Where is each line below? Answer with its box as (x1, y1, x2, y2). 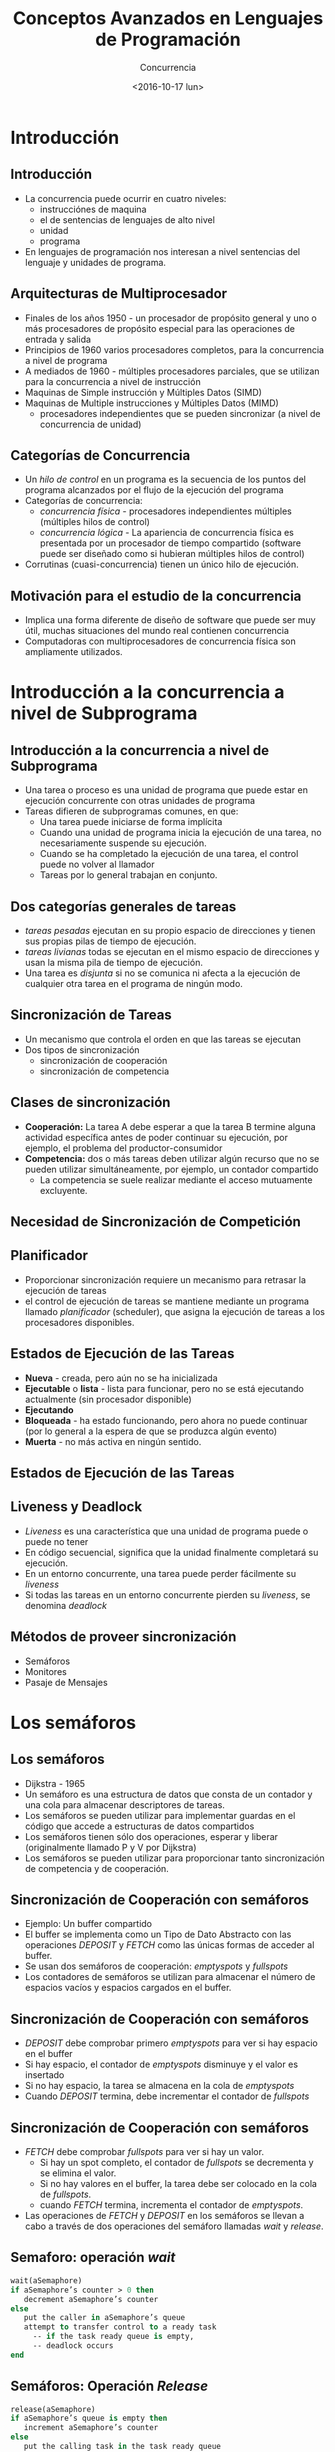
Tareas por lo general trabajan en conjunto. (39, 869, 218, 881)
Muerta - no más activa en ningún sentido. (24, 1435, 202, 1447)
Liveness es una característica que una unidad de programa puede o (24, 1525, 309, 1537)
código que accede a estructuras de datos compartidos (24, 1820, 255, 1832)
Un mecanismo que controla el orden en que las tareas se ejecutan (24, 1033, 302, 1045)
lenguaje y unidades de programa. (24, 256, 167, 268)
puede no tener (24, 1535, 89, 1547)
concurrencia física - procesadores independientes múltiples (39, 505, 292, 517)
